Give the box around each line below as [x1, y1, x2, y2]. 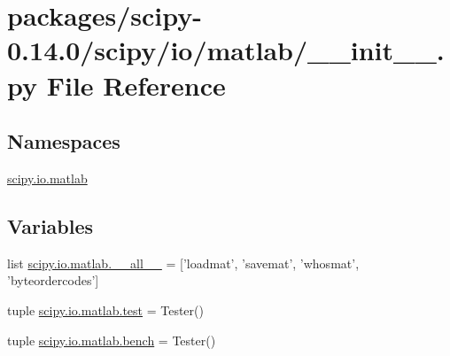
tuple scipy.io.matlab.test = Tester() [7, 300, 204, 319]
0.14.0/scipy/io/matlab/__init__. [7, 32, 445, 68]
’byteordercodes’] [7, 271, 99, 290]
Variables [7, 212, 94, 239]
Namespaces [7, 128, 120, 155]
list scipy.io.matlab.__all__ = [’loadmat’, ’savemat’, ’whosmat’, [7, 253, 360, 272]
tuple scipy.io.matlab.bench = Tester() [7, 330, 216, 349]
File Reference [46, 66, 226, 103]
